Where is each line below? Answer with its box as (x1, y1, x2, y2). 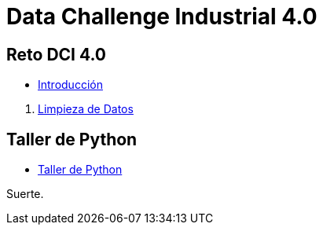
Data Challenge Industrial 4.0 (6, 3, 317, 30)
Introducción (38, 78, 103, 92)
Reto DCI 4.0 (6, 44, 107, 64)
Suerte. (6, 187, 44, 201)
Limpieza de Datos (38, 102, 134, 116)
